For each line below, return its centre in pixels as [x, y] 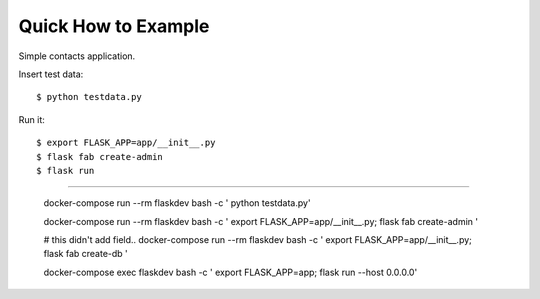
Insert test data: [51, 74]
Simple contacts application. [77, 56]
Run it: [31, 119]
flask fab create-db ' [86, 254]
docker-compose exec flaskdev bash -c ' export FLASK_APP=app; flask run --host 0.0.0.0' [230, 272]
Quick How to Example [114, 26]
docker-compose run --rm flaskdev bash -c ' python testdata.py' [177, 203]
